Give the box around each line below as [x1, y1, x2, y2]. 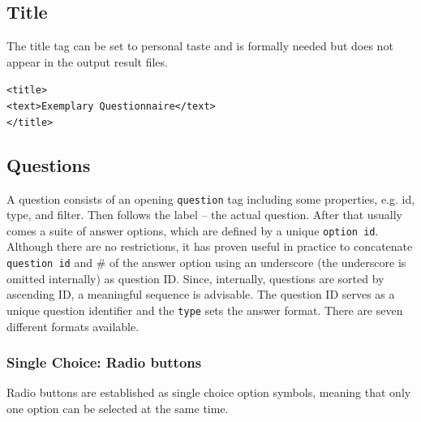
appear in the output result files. [6, 53, 168, 70]
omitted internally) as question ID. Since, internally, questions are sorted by [6, 269, 384, 286]
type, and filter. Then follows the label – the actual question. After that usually [6, 206, 403, 223]
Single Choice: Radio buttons [6, 352, 202, 372]
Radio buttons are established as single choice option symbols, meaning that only [6, 384, 411, 401]
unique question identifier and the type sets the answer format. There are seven [6, 301, 403, 318]
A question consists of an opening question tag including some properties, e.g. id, [6, 190, 415, 207]
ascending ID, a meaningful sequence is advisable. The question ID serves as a [6, 286, 395, 303]
